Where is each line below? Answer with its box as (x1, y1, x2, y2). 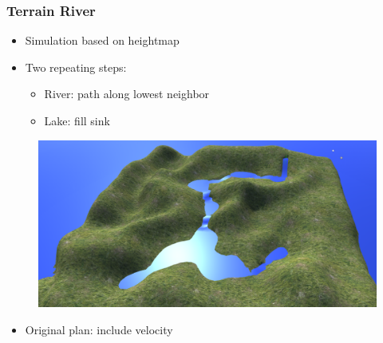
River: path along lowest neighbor (44, 85, 210, 102)
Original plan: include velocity (25, 321, 173, 337)
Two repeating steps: (25, 58, 127, 75)
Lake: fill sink (44, 112, 110, 128)
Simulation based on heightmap (25, 32, 180, 49)
